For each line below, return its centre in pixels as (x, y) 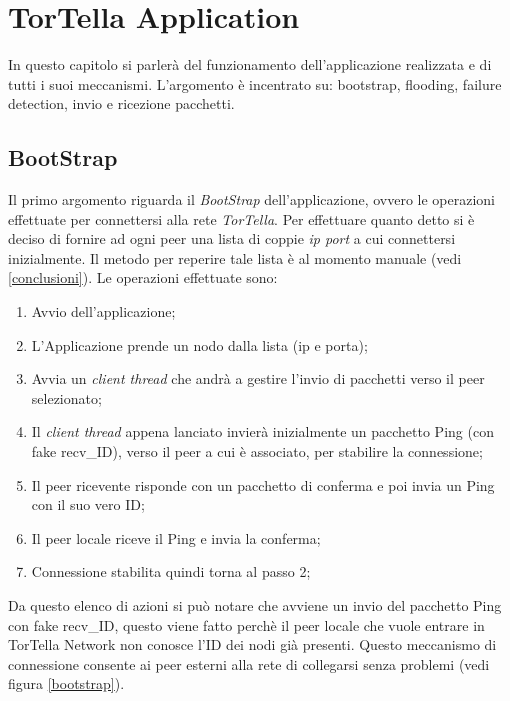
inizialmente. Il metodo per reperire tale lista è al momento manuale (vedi (235, 257)
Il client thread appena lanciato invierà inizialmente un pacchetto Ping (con (262, 431)
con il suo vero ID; (88, 504)
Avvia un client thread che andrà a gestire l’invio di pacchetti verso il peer (258, 378)
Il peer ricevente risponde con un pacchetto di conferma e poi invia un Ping (263, 484)
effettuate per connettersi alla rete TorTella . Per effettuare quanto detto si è (241, 218)
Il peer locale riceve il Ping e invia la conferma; (176, 537)
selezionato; (66, 397)
